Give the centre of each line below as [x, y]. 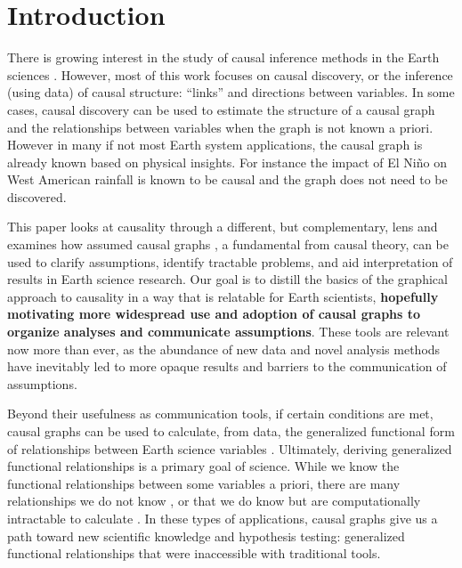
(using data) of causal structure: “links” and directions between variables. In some [231, 92]
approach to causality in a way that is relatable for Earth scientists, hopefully [223, 296]
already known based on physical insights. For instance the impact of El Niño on [227, 162]
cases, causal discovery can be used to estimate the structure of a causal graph [221, 109]
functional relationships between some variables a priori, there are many [204, 483]
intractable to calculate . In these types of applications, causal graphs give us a [223, 518]
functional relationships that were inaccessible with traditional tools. [194, 553]
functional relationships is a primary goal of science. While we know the [203, 466]
